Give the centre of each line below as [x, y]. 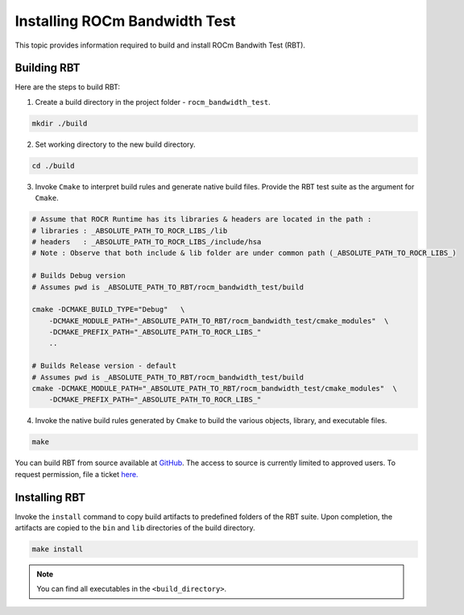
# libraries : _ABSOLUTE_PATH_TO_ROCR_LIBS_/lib [130, 231]
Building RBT [48, 68]
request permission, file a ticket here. [77, 474]
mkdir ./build [60, 123]
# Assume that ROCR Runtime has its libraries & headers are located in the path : [202, 219]
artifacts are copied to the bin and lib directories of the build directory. [135, 528]
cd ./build [53, 166]
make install [58, 549]
